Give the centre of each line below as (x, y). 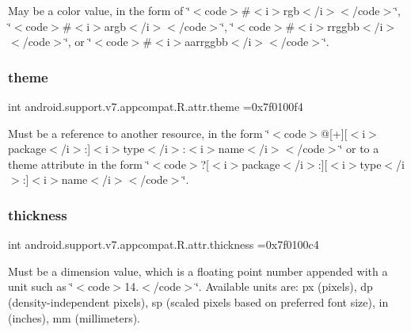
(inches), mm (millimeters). (74, 317)
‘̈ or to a (359, 149)
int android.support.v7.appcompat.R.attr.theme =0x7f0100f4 (156, 106)
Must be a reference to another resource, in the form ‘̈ (139, 133)
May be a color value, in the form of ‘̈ (99, 10)
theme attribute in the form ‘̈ (79, 164)
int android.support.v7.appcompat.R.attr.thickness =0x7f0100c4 (164, 244)
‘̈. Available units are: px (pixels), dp (284, 286)
